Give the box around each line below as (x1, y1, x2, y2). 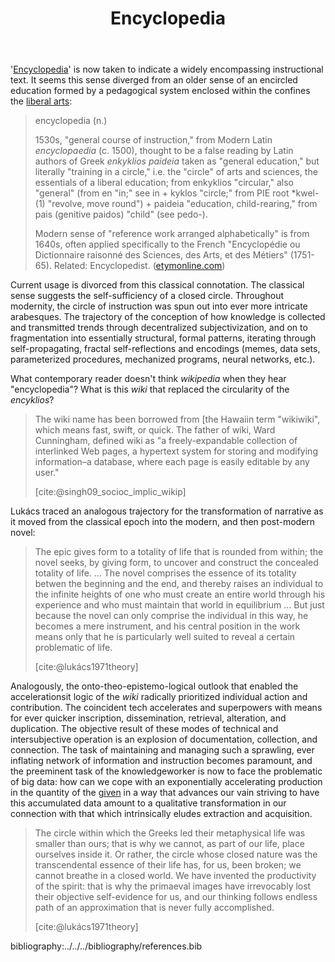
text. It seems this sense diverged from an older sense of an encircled (10, 74, 298, 86)
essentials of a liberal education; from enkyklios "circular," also (34, 177, 294, 189)
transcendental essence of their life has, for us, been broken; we (34, 859, 302, 871)
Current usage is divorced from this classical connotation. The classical (10, 279, 305, 291)
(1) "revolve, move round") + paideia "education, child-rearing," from (34, 198, 318, 210)
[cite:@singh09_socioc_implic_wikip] (34, 486, 187, 498)
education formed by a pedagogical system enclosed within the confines (10, 85, 311, 97)
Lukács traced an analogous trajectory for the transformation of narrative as (10, 505, 324, 517)
